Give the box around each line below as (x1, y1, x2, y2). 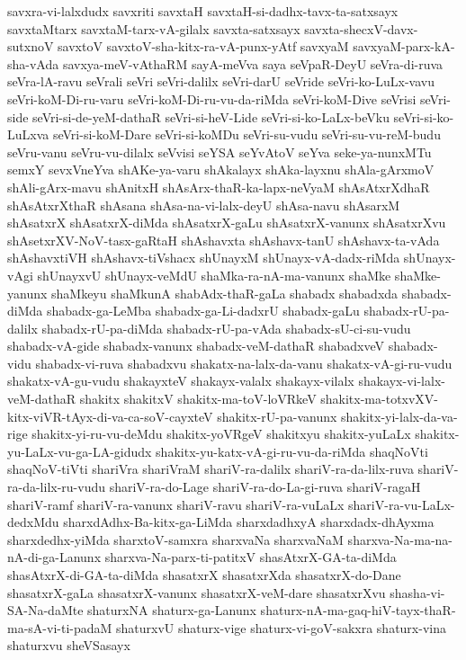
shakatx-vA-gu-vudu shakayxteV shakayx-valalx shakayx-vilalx (7, 371, 354, 390)
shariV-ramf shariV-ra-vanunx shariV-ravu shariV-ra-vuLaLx (7, 495, 345, 513)
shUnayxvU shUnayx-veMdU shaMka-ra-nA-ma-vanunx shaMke (37, 265, 391, 284)
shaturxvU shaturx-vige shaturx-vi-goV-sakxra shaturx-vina (116, 618, 446, 637)
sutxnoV (7, 37, 54, 56)
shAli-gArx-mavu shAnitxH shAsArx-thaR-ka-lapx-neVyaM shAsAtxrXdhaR (7, 177, 430, 196)
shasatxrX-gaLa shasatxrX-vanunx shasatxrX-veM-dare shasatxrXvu (7, 583, 386, 602)
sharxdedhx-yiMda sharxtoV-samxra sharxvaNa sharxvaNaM (7, 530, 344, 549)
